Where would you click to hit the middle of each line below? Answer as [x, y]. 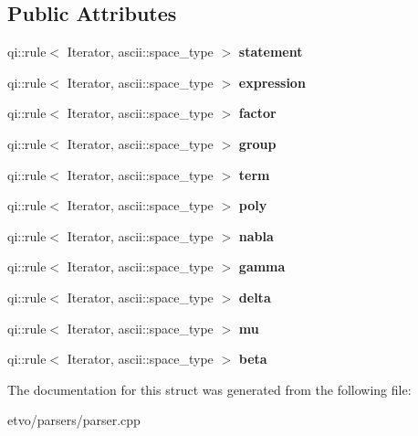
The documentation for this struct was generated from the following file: [209, 389]
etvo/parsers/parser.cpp [74, 420]
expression [272, 82]
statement [271, 52]
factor [257, 113]
